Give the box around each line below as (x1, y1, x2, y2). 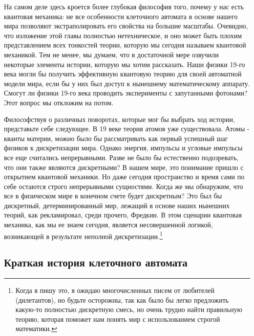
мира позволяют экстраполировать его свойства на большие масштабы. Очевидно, (4, 21, 248, 31)
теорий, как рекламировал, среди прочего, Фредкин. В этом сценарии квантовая (4, 210, 242, 220)
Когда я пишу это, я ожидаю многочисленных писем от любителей (15, 285, 215, 295)
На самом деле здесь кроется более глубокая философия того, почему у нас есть (4, 1, 244, 11)
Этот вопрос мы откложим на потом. (4, 97, 114, 107)
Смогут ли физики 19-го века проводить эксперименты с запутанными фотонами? (4, 88, 248, 98)
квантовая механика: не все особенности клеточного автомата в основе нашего (4, 11, 238, 21)
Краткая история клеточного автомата (4, 255, 188, 270)
